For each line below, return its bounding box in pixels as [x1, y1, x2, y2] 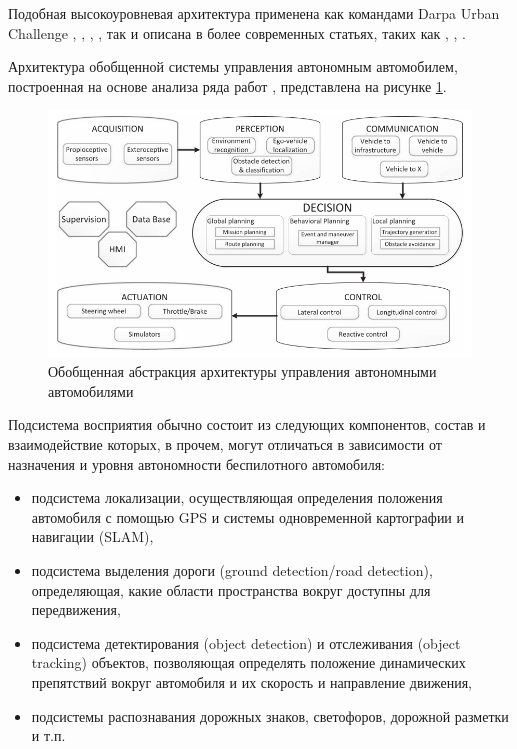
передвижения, [31, 599, 121, 620]
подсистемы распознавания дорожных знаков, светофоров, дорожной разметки [31, 705, 509, 726]
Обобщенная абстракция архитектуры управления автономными [48, 361, 437, 382]
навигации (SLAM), [31, 526, 154, 547]
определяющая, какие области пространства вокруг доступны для [31, 579, 431, 600]
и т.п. [31, 725, 66, 746]
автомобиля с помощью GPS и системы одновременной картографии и [31, 506, 465, 527]
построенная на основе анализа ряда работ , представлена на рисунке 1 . [8, 75, 447, 96]
